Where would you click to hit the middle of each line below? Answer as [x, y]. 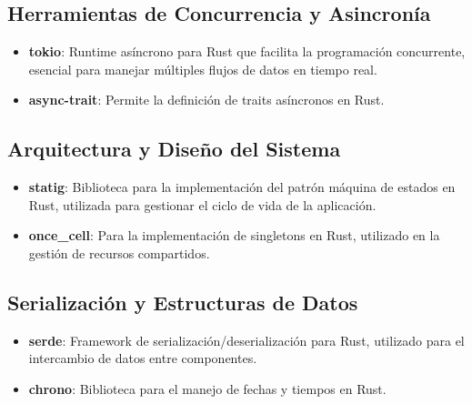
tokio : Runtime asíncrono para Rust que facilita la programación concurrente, [247, 51]
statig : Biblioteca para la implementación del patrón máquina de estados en [242, 187]
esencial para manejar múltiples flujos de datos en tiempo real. [203, 69]
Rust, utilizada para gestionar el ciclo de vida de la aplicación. [202, 204]
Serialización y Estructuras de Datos [183, 302]
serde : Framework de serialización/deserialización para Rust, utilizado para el [246, 340]
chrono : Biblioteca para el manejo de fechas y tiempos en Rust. [207, 388]
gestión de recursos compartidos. [119, 252]
